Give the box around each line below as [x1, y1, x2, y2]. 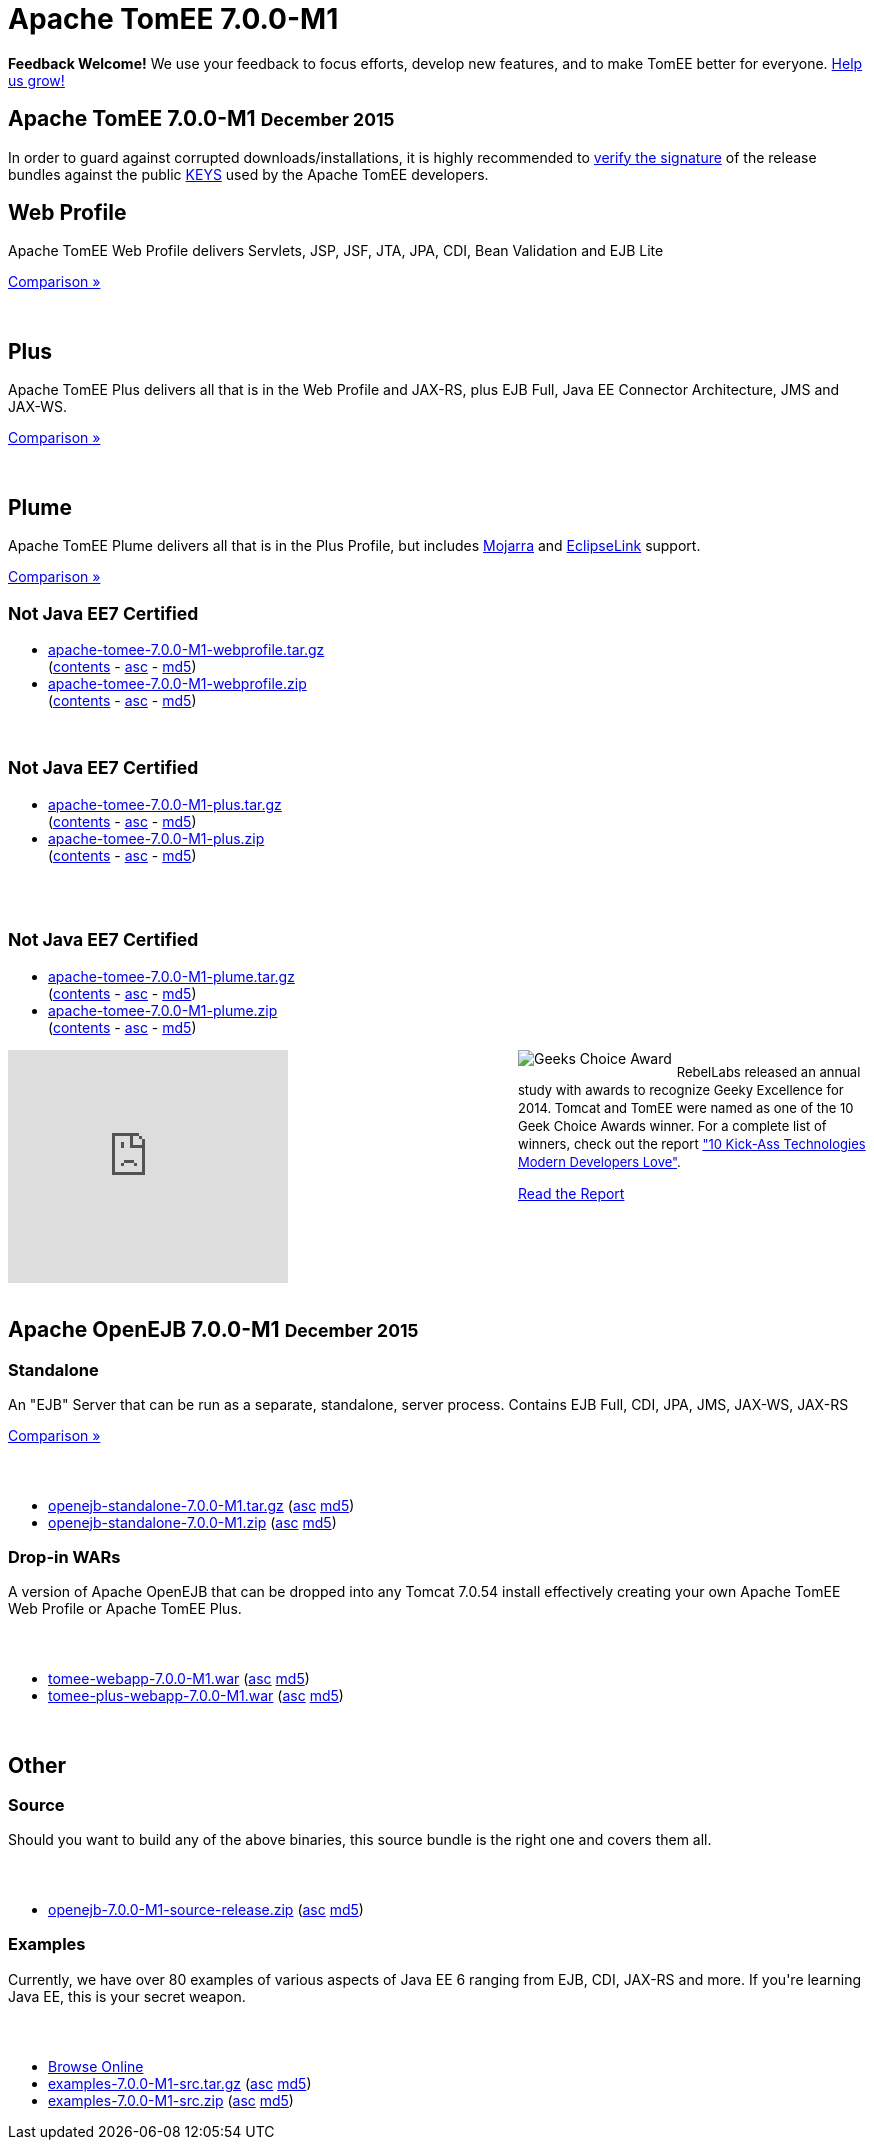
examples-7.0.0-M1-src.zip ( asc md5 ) [48, 2091, 294, 2109]
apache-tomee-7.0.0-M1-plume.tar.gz [48, 967, 295, 985]
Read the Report [518, 1184, 625, 1202]
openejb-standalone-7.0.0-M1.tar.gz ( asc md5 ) [48, 1496, 355, 1514]
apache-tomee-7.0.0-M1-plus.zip [48, 829, 265, 847]
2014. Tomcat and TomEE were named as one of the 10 [518, 1099, 854, 1116]
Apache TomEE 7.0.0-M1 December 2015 [8, 106, 395, 132]
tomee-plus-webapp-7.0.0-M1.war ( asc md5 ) [48, 1687, 344, 1705]
